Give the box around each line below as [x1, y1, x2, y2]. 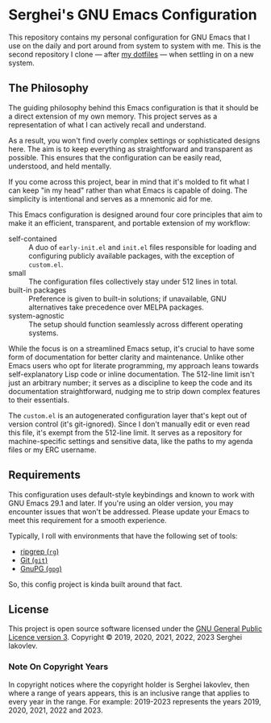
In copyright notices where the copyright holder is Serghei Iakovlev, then [8, 679, 250, 689]
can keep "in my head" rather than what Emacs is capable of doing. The [8, 185, 248, 195]
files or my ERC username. [8, 445, 97, 455]
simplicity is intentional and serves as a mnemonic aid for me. [8, 193, 213, 203]
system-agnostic [8, 310, 65, 320]
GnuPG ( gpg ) [19, 563, 62, 573]
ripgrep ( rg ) [19, 546, 60, 556]
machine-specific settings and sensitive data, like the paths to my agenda [8, 436, 253, 446]
